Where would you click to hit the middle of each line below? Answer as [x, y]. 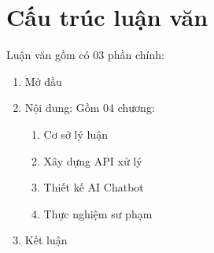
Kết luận [46, 240]
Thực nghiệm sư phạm [98, 213]
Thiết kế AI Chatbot [94, 187]
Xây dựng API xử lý [93, 160]
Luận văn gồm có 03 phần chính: [85, 55]
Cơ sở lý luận [76, 134]
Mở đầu [43, 81]
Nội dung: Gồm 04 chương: [90, 108]
